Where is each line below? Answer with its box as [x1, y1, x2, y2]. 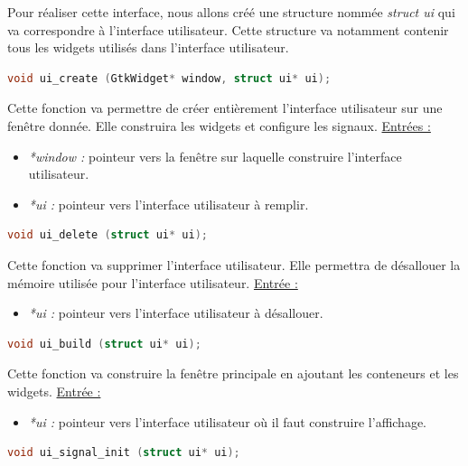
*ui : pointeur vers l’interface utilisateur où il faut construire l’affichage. [28, 412, 427, 431]
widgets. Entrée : [7, 381, 101, 400]
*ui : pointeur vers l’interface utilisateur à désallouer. [28, 303, 323, 322]
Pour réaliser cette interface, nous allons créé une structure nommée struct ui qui [7, 3, 455, 21]
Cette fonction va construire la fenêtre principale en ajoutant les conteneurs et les [7, 364, 459, 383]
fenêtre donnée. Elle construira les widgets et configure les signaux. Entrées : [7, 116, 431, 135]
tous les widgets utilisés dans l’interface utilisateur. [7, 38, 289, 57]
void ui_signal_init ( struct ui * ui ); [7, 446, 240, 460]
